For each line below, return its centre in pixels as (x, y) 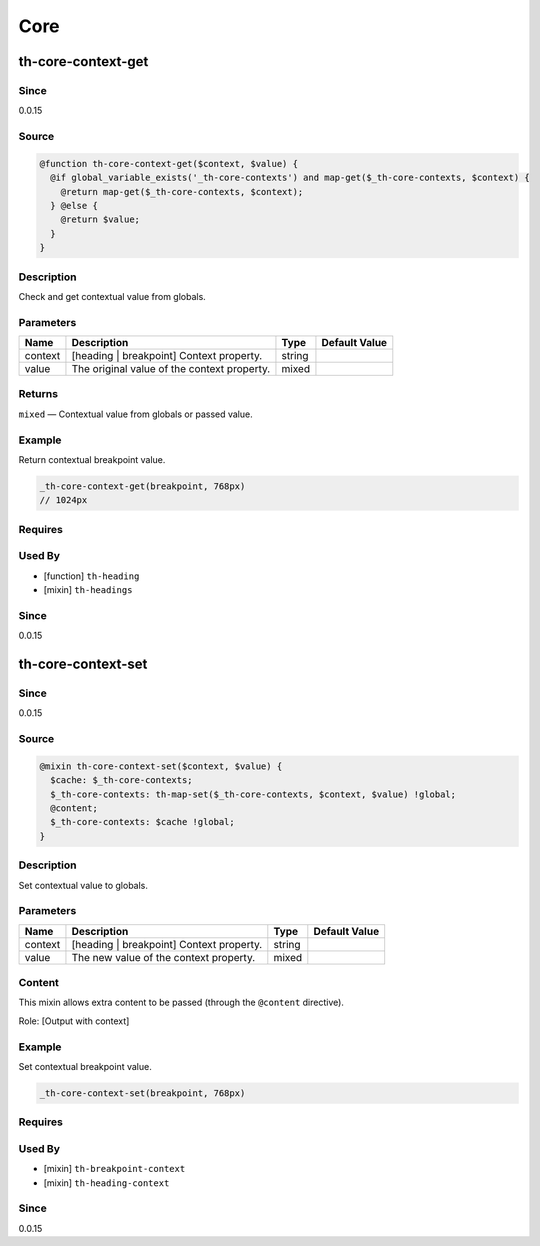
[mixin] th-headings (88, 590)
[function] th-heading (91, 576)
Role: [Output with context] (74, 1021)
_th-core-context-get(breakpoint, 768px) (142, 486)
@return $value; (100, 219)
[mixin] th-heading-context (106, 1182)
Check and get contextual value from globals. (112, 296)
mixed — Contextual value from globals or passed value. (136, 414)
